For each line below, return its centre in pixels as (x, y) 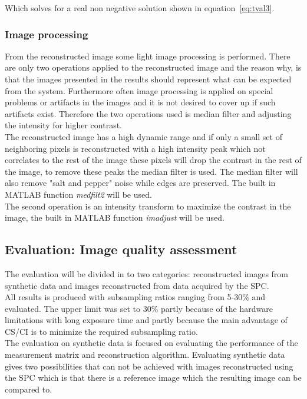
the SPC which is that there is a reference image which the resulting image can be (153, 378)
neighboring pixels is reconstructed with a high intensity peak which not (135, 148)
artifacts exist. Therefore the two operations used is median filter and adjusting (148, 113)
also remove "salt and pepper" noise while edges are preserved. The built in (140, 183)
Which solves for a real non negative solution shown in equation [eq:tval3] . (140, 8)
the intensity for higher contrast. (64, 125)
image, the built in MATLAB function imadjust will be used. (115, 217)
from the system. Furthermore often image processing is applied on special (139, 90)
